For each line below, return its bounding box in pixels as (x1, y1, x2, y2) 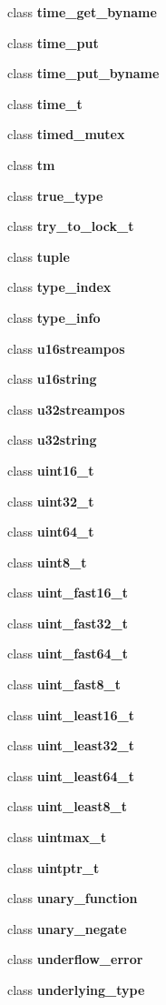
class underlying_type (7, 980, 145, 999)
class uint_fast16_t (7, 583, 129, 602)
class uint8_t (7, 552, 87, 571)
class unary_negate (7, 919, 127, 938)
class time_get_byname (7, 3, 157, 21)
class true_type (7, 186, 103, 205)
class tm (7, 155, 55, 174)
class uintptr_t (7, 858, 100, 877)
